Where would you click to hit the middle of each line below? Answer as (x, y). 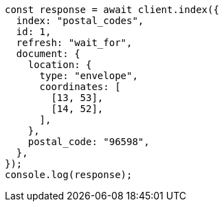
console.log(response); (69, 175)
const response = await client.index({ (112, 10)
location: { (60, 65)
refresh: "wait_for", (74, 43)
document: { (48, 54)
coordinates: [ (80, 87)
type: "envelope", (89, 76)
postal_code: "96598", (89, 142)
